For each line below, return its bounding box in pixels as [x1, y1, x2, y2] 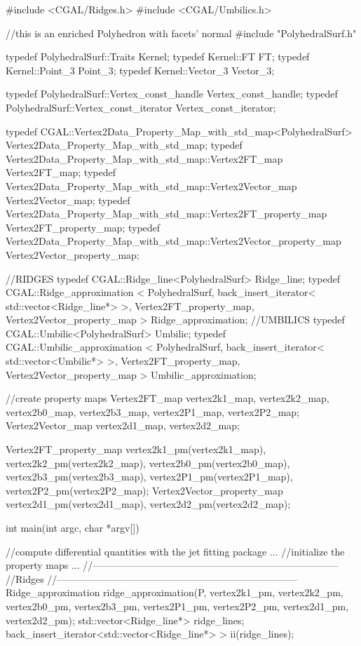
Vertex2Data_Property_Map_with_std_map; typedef [6, 137, 243, 152]
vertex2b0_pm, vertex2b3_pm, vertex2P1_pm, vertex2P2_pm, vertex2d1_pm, [6, 598, 349, 613]
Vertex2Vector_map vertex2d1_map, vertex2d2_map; [6, 418, 240, 433]
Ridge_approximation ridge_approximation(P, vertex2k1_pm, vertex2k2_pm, [6, 585, 343, 600]
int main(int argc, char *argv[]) [6, 520, 139, 534]
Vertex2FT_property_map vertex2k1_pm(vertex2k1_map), [6, 442, 266, 457]
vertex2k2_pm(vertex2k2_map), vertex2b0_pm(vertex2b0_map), [6, 455, 290, 470]
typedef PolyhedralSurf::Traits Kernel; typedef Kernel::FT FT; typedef [6, 49, 310, 64]
